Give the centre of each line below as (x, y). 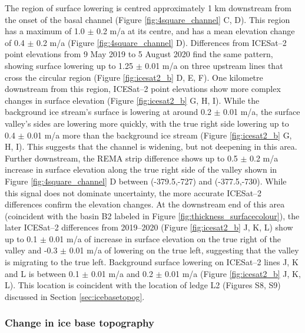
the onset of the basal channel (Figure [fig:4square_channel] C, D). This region (147, 19)
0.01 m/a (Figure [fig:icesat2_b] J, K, (233, 273)
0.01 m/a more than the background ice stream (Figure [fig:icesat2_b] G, (160, 135)
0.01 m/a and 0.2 (122, 273)
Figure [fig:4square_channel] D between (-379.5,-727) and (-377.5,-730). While (146, 181)
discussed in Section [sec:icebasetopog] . (75, 296)
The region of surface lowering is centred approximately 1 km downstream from (148, 8)
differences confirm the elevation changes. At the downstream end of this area (145, 204)
